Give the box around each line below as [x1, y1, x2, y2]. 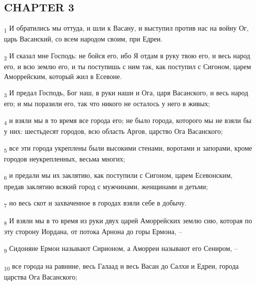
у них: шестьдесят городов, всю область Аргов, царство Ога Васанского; [4, 126, 223, 136]
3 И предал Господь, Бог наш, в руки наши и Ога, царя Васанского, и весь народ [4, 87, 249, 99]
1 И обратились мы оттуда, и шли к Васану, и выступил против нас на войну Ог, [4, 23, 249, 34]
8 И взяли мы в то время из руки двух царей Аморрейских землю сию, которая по [4, 215, 252, 227]
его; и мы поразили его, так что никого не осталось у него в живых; [4, 98, 210, 109]
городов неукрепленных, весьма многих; [4, 153, 126, 163]
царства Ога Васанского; [4, 272, 78, 282]
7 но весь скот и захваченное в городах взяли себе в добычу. [4, 198, 187, 209]
